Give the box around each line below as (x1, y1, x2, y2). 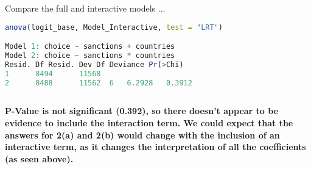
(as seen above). (5, 152, 74, 165)
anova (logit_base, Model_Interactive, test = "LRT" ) (5, 23, 223, 32)
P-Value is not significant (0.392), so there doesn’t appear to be (5, 104, 279, 117)
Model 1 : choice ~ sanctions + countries (5, 42, 175, 51)
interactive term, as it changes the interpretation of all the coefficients (5, 140, 306, 153)
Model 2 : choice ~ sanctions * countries (5, 51, 175, 60)
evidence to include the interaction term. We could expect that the (5, 116, 293, 129)
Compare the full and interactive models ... (5, 2, 166, 14)
